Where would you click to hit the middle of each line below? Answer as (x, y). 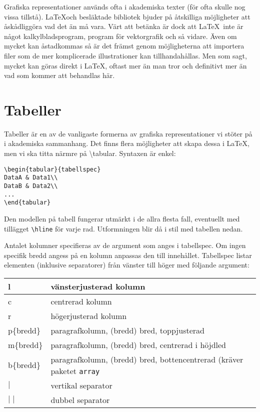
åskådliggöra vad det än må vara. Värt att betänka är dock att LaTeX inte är (124, 26)
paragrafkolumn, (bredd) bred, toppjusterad (127, 330)
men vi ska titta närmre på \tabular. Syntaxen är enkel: (90, 153)
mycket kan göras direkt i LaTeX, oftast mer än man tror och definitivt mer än (125, 65)
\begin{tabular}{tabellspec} (52, 169)
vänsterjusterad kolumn (98, 286)
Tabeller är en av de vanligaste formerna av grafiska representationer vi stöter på (128, 133)
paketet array (75, 370)
